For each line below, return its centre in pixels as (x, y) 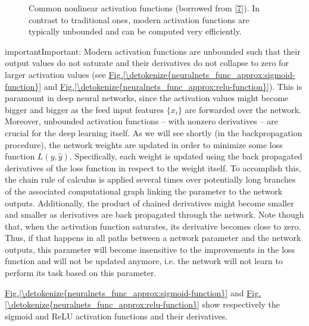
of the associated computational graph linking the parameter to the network (144, 191)
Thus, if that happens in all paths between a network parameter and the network (153, 238)
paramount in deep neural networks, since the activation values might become (147, 98)
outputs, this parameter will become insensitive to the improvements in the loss (150, 249)
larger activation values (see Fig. (64, 74)
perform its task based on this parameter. (81, 273)
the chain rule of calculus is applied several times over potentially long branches (150, 179)
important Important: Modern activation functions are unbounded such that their (153, 51)
